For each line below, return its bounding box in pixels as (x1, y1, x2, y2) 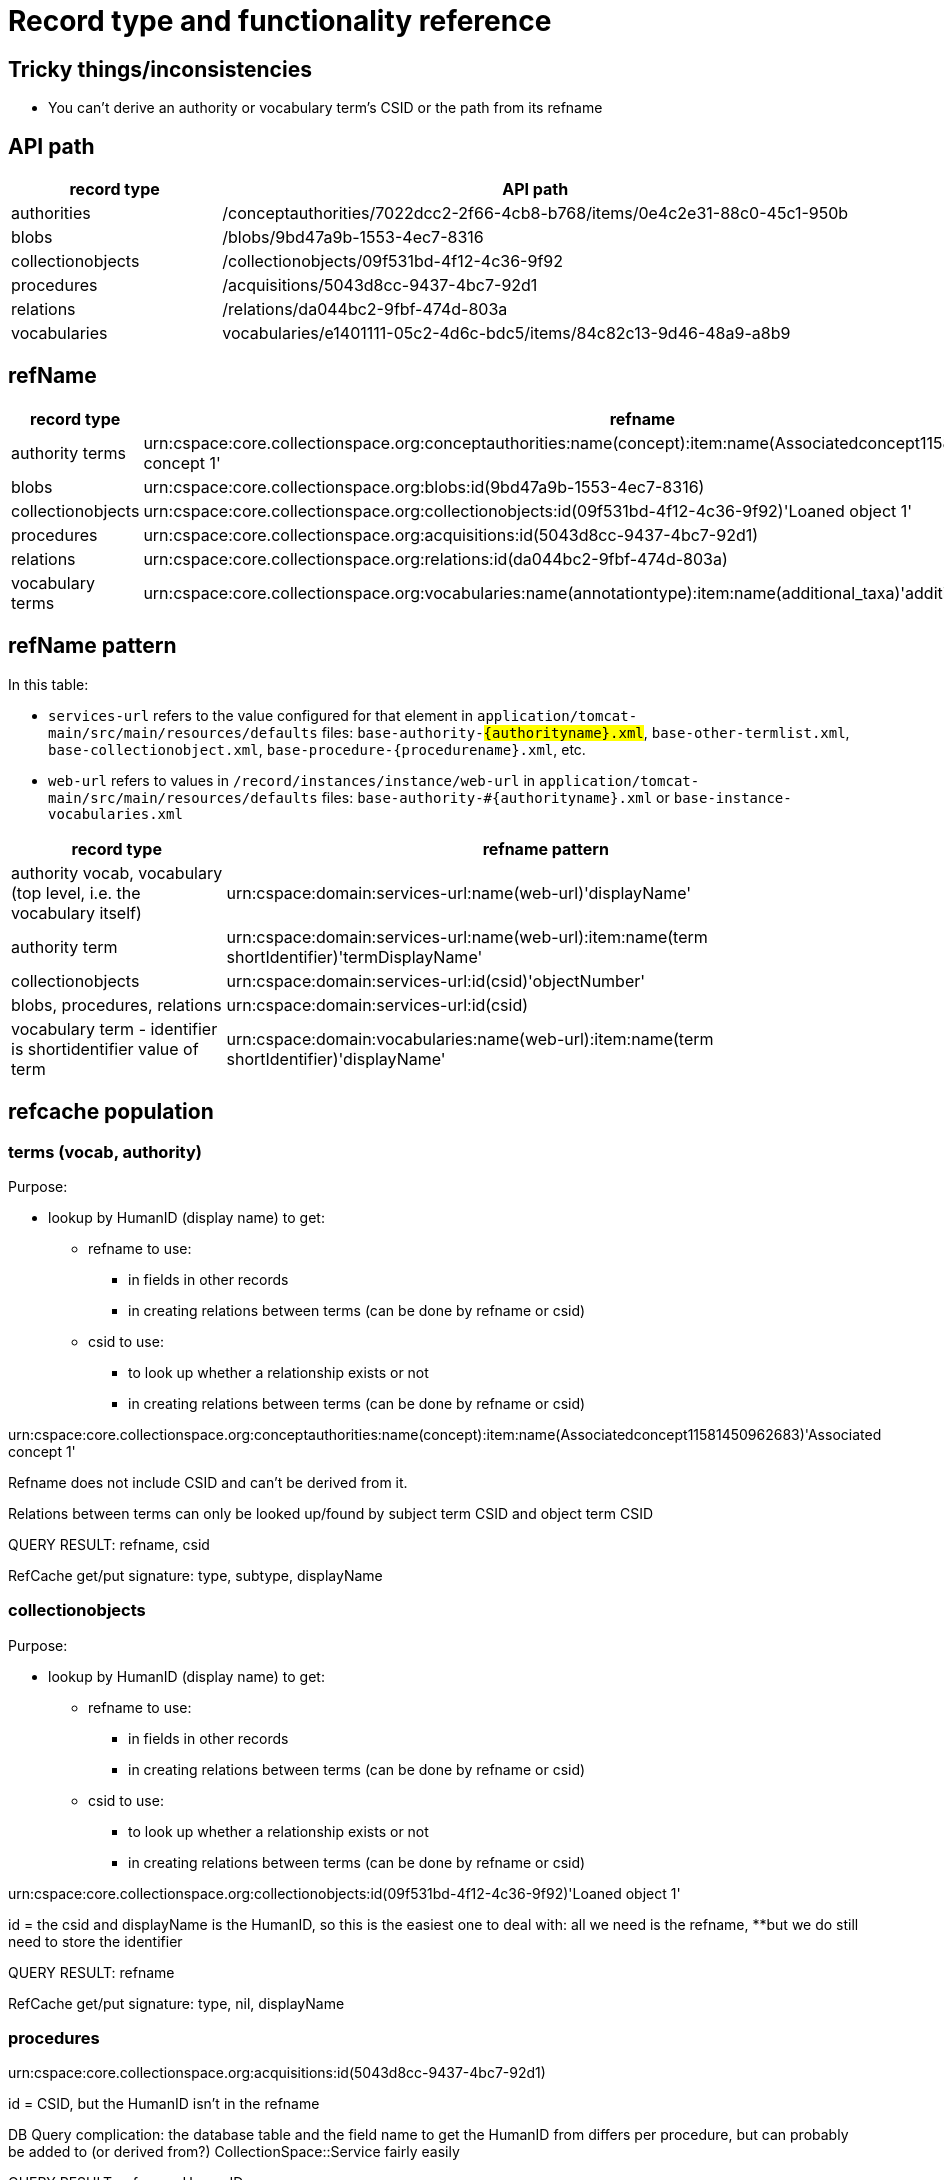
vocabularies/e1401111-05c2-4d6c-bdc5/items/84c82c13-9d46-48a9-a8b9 (222, 323, 791, 344)
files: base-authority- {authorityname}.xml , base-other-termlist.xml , (321, 723, 850, 741)
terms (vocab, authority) (8, 1141, 202, 1162)
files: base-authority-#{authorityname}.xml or (321, 788, 670, 806)
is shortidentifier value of (11, 1038, 199, 1059)
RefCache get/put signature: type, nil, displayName (8, 1994, 345, 2012)
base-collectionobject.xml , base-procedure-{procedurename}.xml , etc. (48, 740, 586, 758)
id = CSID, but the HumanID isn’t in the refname (8, 2095, 320, 2113)
